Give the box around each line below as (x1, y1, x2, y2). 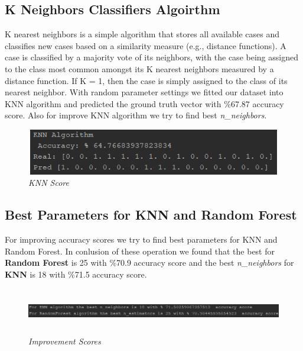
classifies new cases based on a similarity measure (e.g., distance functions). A (5, 39, 286, 51)
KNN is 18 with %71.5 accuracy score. (5, 268, 147, 280)
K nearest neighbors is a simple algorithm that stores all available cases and (5, 28, 280, 40)
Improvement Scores (28, 335, 101, 347)
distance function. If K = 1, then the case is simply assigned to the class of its (5, 74, 288, 86)
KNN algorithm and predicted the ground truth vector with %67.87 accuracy (5, 97, 284, 110)
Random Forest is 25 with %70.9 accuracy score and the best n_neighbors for (5, 256, 294, 269)
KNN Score (28, 176, 69, 189)
